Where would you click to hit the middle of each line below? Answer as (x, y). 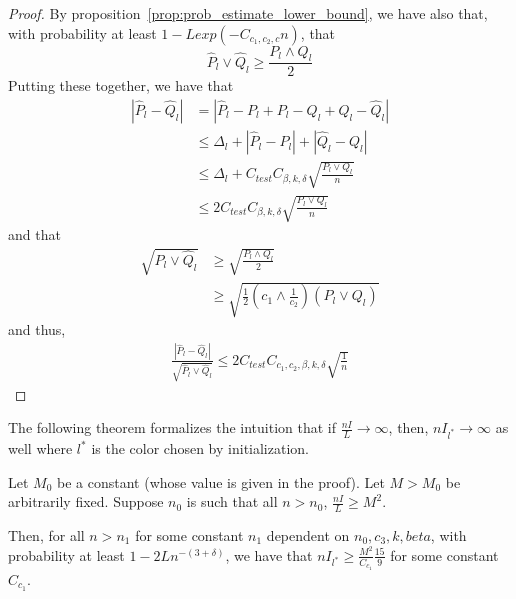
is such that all (232, 501)
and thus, (37, 329)
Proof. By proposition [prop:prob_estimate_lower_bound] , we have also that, (248, 13)
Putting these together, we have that (121, 85)
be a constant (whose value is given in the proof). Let (221, 481)
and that (34, 234)
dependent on (308, 535)
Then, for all (46, 535)
